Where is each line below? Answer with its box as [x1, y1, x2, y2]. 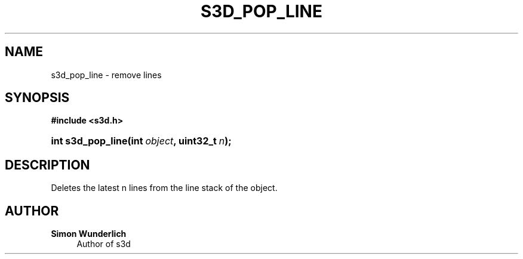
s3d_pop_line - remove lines [51, 69, 162, 80]
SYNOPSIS [5, 90, 70, 106]
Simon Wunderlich [51, 229, 127, 239]
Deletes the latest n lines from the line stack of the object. [51, 183, 278, 193]
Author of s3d [76, 239, 131, 249]
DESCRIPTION [5, 157, 90, 172]
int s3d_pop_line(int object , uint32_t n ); [51, 135, 232, 147]
